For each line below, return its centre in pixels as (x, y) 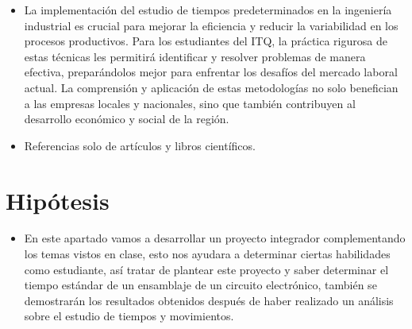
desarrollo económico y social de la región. (127, 119)
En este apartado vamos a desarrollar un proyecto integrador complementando (215, 238)
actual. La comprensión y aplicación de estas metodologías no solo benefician (211, 87)
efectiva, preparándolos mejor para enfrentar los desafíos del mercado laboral (211, 72)
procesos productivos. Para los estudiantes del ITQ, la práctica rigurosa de (206, 41)
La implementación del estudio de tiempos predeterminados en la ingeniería (208, 10)
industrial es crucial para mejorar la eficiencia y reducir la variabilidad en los (211, 25)
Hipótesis (58, 200)
